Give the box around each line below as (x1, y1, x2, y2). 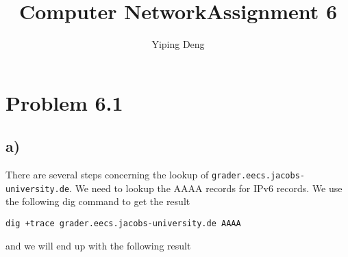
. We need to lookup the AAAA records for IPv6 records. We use (69, 180, 343, 195)
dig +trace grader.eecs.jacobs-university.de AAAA (5, 219, 241, 229)
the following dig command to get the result (5, 194, 190, 208)
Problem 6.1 (5, 88, 123, 116)
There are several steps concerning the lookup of (5, 167, 209, 182)
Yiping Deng (151, 37, 205, 51)
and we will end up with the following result (5, 238, 191, 252)
